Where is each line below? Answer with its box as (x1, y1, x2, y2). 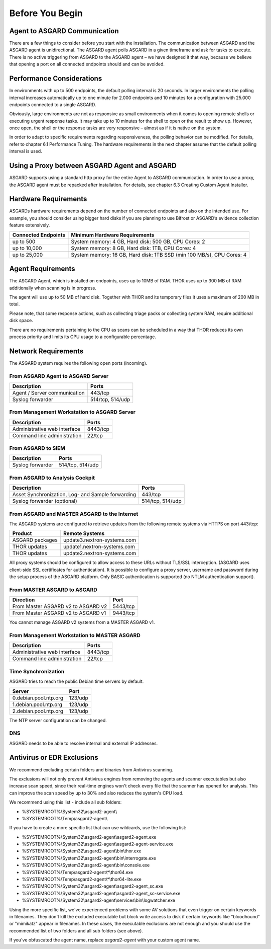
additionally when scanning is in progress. (9, 285, 96, 291)
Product (12, 530, 32, 537)
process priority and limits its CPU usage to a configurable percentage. (9, 334, 157, 340)
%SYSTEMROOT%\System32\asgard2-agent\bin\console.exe (22, 862, 150, 868)
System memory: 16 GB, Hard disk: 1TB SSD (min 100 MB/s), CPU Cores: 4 (71, 251, 247, 258)
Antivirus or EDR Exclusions (9, 753, 98, 762)
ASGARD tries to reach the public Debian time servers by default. (9, 678, 144, 684)
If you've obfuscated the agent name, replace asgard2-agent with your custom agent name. (9, 937, 200, 943)
